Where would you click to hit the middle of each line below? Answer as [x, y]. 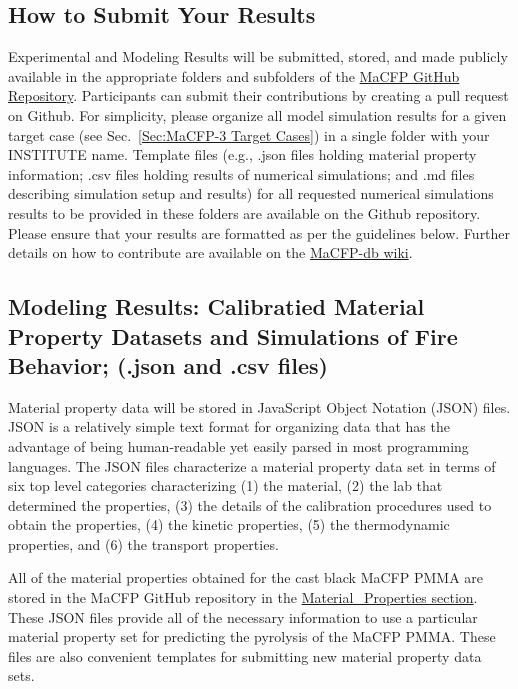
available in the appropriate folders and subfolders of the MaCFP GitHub [234, 75]
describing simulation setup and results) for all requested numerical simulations [251, 193]
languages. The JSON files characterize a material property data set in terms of [252, 465]
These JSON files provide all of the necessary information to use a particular [243, 616]
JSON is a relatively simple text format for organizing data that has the [229, 426]
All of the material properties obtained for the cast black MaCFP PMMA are [246, 577]
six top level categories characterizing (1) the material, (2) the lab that [225, 485]
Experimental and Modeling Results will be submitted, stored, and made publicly [258, 56]
